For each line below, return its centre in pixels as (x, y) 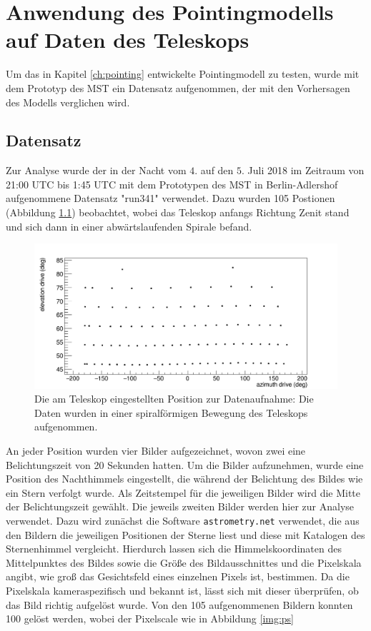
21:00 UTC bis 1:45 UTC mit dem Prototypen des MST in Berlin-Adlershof (172, 184)
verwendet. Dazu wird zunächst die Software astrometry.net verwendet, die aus (183, 520)
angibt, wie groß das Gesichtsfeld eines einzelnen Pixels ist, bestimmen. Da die (178, 576)
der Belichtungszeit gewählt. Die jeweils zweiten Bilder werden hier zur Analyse (180, 506)
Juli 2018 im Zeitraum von (306, 170)
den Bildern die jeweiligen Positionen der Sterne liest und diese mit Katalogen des (185, 534)
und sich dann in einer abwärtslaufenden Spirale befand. (129, 226)
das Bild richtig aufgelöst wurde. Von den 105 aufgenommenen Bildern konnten (179, 604)
